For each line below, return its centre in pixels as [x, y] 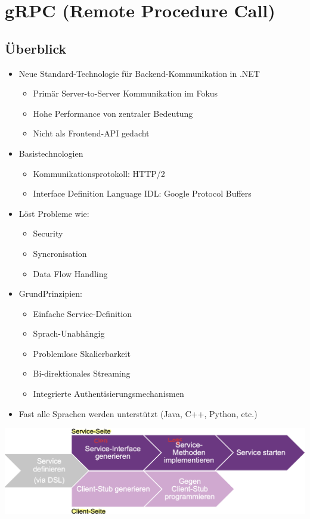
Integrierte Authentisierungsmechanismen [108, 394]
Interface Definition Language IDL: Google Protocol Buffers [142, 193]
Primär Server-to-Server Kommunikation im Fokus [125, 93]
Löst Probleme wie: [54, 213]
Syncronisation [60, 253]
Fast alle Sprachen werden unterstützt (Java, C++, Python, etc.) [138, 413]
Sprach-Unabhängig [69, 333]
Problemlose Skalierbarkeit [82, 353]
